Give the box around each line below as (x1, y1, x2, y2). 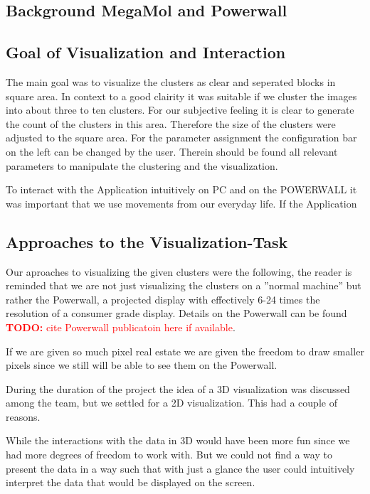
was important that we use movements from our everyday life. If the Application (6, 195, 357, 210)
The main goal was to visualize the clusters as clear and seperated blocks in (6, 74, 336, 89)
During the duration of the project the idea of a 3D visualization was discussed (6, 381, 350, 396)
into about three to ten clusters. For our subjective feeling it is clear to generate (6, 102, 354, 117)
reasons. (6, 409, 41, 424)
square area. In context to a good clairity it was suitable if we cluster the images (6, 88, 357, 103)
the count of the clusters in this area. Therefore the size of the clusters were (6, 116, 336, 131)
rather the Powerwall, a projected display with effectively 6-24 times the (6, 291, 320, 306)
